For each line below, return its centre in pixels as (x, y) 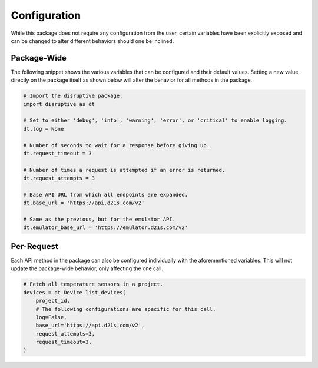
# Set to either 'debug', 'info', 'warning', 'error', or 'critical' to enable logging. (155, 120)
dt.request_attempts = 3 (59, 178)
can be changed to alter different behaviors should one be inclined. (92, 41)
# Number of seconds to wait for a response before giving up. (117, 145)
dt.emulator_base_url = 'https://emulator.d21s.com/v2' (106, 228)
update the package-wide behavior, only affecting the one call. (87, 268)
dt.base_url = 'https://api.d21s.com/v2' (84, 203)
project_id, (53, 301)
